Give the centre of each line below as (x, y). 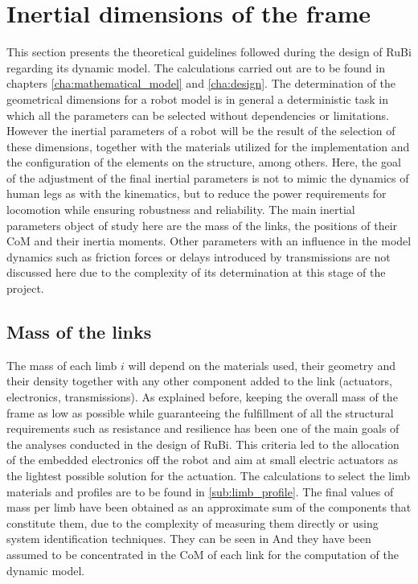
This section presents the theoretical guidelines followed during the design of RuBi (209, 52)
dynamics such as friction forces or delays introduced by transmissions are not (199, 256)
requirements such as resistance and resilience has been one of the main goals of (203, 428)
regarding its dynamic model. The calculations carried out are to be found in (196, 67)
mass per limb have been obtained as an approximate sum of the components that (209, 507)
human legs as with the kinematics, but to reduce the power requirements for (197, 193)
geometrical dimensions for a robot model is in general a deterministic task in (198, 99)
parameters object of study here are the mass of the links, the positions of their (202, 225)
